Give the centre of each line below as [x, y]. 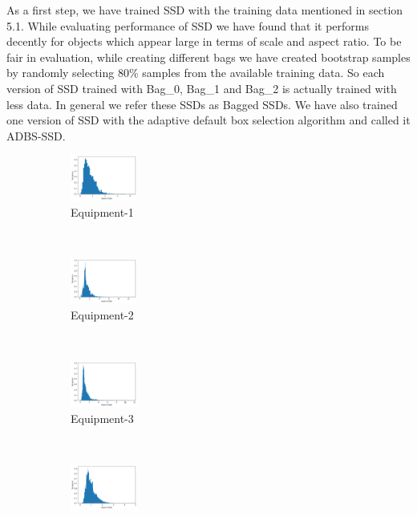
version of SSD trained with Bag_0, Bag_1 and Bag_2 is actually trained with [202, 88]
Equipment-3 [102, 418]
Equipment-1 [102, 211]
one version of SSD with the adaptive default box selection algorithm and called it [208, 120]
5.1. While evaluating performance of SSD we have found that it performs [188, 25]
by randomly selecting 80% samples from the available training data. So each [196, 73]
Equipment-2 [102, 315]
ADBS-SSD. [36, 135]
